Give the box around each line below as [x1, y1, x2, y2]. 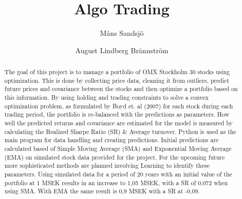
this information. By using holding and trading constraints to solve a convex [4, 93, 209, 102]
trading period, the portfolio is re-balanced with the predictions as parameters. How [4, 110, 229, 119]
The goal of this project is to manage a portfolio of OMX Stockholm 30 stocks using [4, 68, 230, 76]
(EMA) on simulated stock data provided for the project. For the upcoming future [4, 152, 225, 161]
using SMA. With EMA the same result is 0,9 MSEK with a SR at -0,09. [4, 187, 200, 195]
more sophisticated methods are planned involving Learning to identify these [4, 161, 210, 170]
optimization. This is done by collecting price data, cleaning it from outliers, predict [4, 76, 230, 84]
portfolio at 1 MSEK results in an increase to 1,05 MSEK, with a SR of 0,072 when [4, 178, 228, 187]
